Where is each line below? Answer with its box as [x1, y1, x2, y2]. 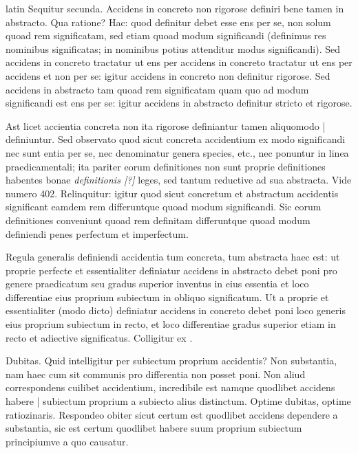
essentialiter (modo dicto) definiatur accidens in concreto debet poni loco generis [6, 303, 346, 318]
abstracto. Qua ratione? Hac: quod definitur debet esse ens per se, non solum [6, 14, 331, 29]
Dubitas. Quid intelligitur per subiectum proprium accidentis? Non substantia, [6, 353, 337, 368]
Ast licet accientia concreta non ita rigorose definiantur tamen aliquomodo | [6, 118, 326, 133]
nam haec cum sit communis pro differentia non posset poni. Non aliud [6, 366, 306, 381]
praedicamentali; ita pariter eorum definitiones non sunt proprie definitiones [6, 159, 326, 173]
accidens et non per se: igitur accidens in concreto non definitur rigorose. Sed [6, 68, 330, 82]
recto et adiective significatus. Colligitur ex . [6, 330, 193, 344]
